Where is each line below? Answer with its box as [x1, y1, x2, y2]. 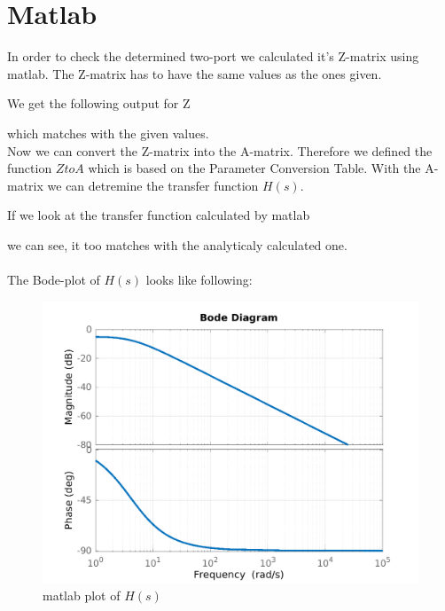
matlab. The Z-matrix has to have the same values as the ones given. [7, 64, 382, 82]
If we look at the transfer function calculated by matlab [7, 206, 310, 224]
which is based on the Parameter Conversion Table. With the [88, 159, 421, 177]
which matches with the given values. [7, 123, 209, 142]
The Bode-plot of [7, 270, 100, 289]
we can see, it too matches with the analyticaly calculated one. [7, 235, 347, 254]
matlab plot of [43, 585, 121, 604]
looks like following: [145, 270, 253, 289]
